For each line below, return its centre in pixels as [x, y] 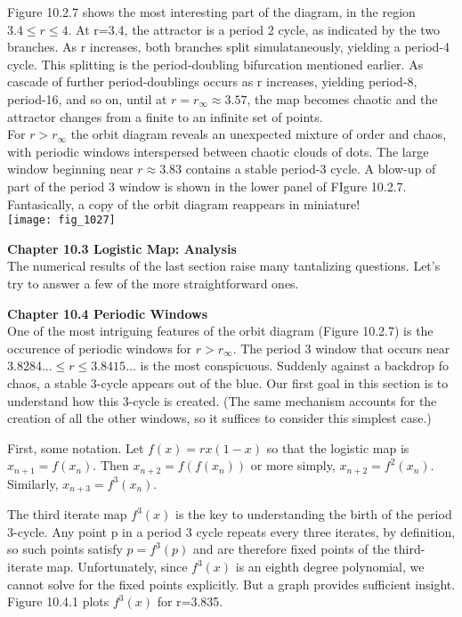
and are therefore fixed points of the [291, 549]
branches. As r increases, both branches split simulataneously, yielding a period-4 [229, 47]
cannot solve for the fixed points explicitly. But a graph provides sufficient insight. [231, 584]
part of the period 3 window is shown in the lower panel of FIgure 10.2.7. [207, 186]
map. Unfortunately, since [117, 566]
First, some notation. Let [76, 447]
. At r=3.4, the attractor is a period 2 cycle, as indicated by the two [254, 29]
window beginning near [70, 169]
